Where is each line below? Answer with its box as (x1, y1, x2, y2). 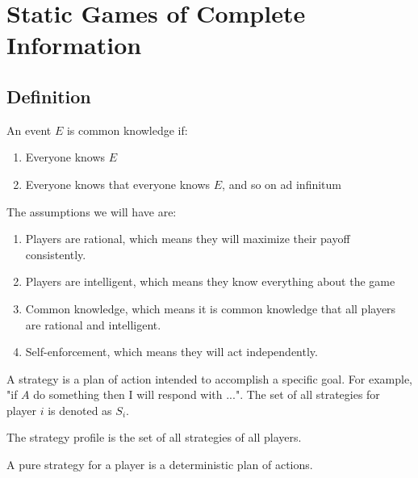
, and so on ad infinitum (222, 175, 341, 192)
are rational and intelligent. (25, 316, 161, 333)
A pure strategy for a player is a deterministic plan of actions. (6, 456, 313, 473)
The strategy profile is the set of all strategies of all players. (6, 429, 302, 446)
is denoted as (48, 401, 112, 418)
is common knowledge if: (66, 121, 188, 138)
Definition (6, 83, 91, 108)
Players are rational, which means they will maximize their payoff (25, 230, 350, 247)
